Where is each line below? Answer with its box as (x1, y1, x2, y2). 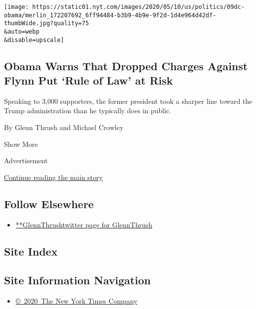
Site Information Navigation (4, 272, 151, 288)
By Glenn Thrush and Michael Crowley (4, 122, 124, 132)
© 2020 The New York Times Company (15, 296, 137, 306)
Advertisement (4, 155, 48, 166)
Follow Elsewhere (4, 196, 94, 211)
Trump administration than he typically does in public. (4, 105, 171, 116)
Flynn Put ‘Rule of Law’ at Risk (4, 73, 173, 88)
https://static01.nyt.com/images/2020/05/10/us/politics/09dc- (32, 3, 245, 10)
